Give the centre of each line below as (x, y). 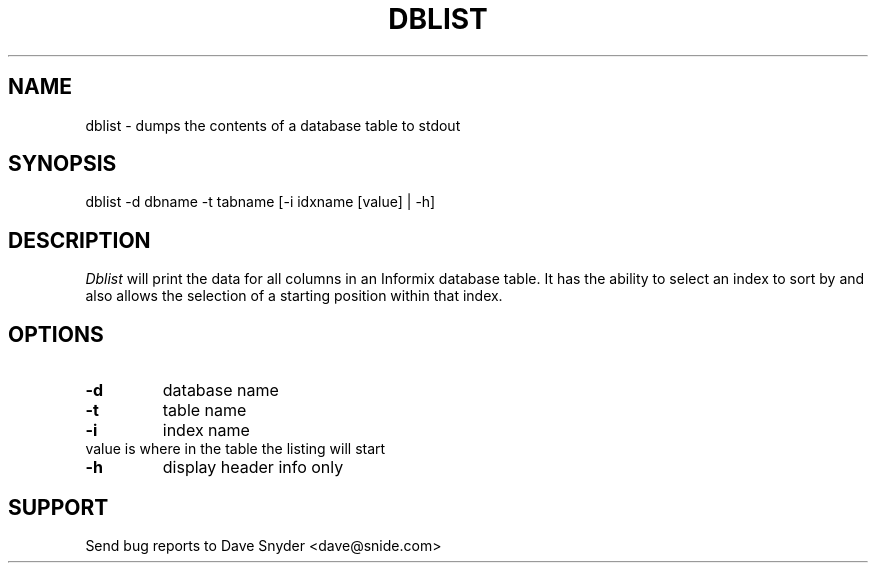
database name (220, 390)
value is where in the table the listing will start (235, 449)
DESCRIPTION (79, 240)
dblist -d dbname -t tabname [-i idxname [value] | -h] (260, 202)
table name (204, 410)
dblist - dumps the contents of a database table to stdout (273, 125)
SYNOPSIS (62, 164)
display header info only (253, 467)
